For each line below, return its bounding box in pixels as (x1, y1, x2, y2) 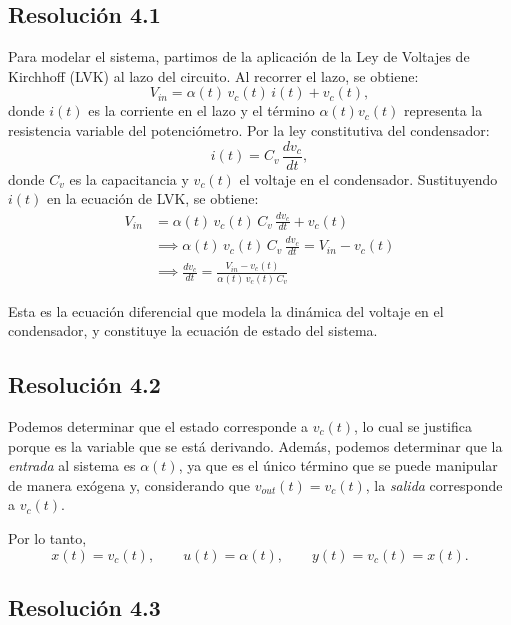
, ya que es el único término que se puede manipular (178, 455, 498, 476)
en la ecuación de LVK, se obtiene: (47, 188, 259, 209)
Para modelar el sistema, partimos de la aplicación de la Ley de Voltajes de (8, 46, 470, 67)
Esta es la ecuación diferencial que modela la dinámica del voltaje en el (8, 300, 444, 321)
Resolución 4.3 (8, 591, 161, 622)
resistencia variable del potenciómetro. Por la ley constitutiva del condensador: (8, 119, 490, 140)
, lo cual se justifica (354, 416, 473, 437)
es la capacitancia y (69, 168, 189, 189)
